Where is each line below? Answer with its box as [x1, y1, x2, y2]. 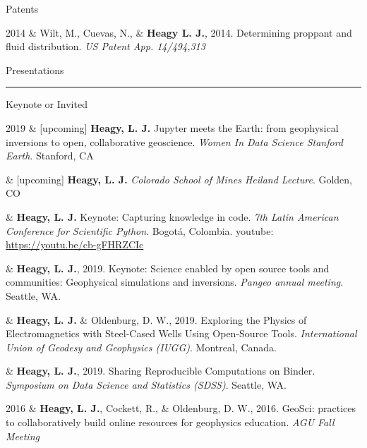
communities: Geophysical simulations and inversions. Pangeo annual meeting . [6, 274, 344, 289]
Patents [6, 1, 39, 16]
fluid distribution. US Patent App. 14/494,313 [6, 39, 205, 54]
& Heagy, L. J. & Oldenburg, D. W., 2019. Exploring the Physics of [6, 312, 307, 327]
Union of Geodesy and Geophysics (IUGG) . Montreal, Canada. [6, 339, 277, 354]
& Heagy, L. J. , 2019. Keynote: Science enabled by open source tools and [6, 260, 330, 275]
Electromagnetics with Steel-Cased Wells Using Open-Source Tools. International [6, 326, 357, 341]
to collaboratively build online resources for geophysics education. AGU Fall [6, 415, 335, 430]
